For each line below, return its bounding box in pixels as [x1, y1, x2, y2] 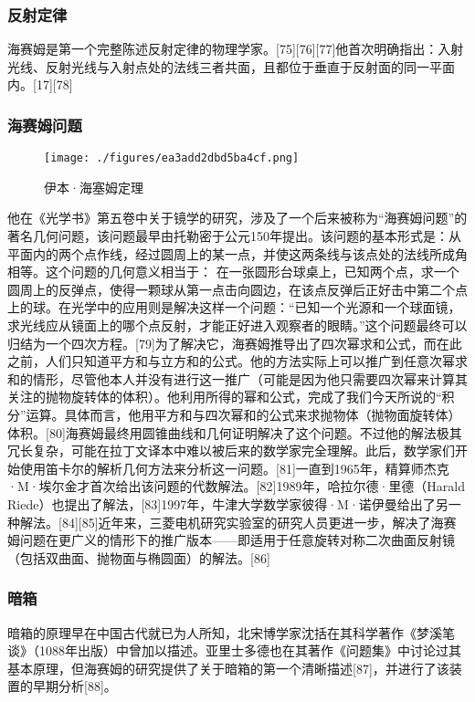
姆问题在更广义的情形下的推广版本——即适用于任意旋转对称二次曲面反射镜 [7, 530, 455, 550]
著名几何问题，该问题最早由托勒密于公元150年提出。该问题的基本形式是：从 [7, 226, 461, 246]
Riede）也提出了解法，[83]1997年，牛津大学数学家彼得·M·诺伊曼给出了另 [7, 494, 449, 513]
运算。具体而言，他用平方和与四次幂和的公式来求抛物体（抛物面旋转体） [26, 405, 461, 424]
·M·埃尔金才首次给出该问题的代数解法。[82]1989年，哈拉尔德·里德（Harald [7, 477, 465, 496]
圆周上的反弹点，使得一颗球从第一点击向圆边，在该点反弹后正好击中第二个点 [7, 279, 468, 299]
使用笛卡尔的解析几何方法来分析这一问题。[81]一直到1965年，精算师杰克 [19, 458, 449, 477]
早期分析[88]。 [32, 676, 117, 696]
